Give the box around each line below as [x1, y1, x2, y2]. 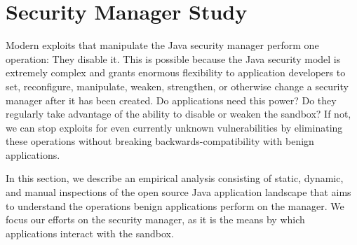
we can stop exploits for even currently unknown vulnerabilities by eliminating [6, 120, 343, 134]
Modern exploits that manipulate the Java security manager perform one [6, 38, 319, 52]
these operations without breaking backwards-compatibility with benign [6, 134, 314, 148]
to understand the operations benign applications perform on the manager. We [6, 198, 344, 213]
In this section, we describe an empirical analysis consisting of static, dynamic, [6, 171, 344, 185]
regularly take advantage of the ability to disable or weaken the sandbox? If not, [6, 106, 351, 121]
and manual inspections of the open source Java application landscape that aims [6, 185, 351, 199]
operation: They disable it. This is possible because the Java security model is [6, 51, 341, 66]
